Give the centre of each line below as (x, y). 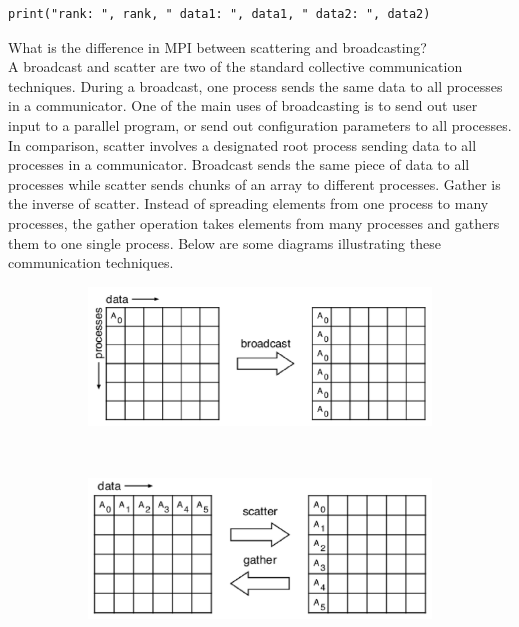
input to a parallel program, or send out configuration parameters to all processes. (260, 124)
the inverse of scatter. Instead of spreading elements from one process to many (248, 203)
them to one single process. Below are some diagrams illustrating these (224, 242)
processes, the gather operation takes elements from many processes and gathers (254, 222)
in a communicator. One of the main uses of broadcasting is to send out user (243, 105)
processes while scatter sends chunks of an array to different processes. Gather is (254, 183)
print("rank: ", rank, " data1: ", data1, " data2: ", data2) (219, 14)
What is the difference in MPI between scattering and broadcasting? (217, 46)
